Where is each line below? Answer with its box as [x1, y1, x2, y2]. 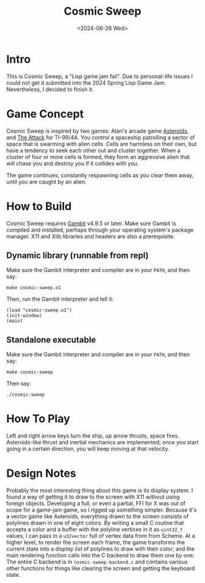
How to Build [6, 199, 72, 213]
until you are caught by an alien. [6, 178, 87, 185]
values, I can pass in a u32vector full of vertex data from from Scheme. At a [6, 532, 195, 540]
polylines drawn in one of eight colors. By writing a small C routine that [6, 519, 184, 527]
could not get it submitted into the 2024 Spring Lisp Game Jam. [6, 79, 166, 86]
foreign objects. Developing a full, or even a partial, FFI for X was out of [6, 500, 186, 507]
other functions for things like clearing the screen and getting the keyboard [6, 565, 195, 572]
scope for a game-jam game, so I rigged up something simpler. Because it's [6, 506, 197, 514]
